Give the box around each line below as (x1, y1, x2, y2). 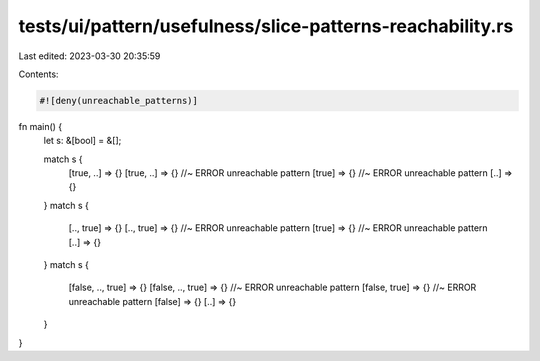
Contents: (18, 68, 59, 80)
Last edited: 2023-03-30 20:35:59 (18, 50, 161, 62)
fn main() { (18, 120, 63, 132)
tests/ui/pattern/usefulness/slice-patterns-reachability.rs (18, 15, 514, 37)
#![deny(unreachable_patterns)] (39, 95, 199, 106)
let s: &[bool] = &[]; (43, 135, 122, 147)
